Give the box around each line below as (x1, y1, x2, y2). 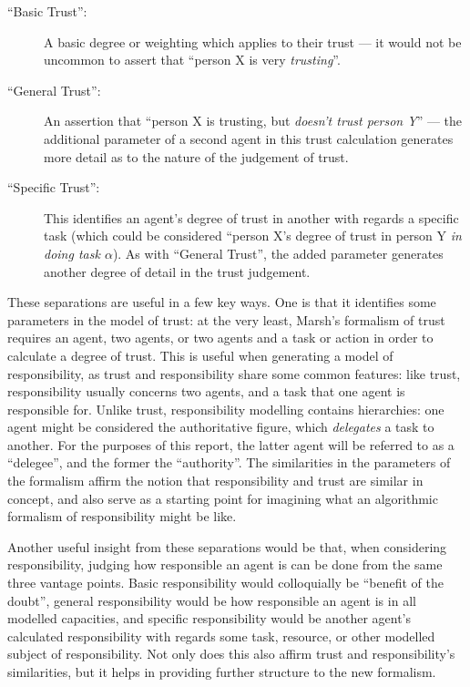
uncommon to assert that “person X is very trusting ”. (44, 50, 341, 69)
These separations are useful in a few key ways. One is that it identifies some (7, 292, 436, 312)
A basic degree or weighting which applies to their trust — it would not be (44, 32, 462, 51)
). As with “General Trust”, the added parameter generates (112, 243, 444, 262)
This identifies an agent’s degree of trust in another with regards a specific (44, 208, 459, 227)
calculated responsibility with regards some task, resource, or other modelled (7, 626, 435, 645)
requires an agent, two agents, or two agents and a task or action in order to (7, 328, 434, 347)
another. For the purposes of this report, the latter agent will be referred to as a (7, 435, 455, 454)
